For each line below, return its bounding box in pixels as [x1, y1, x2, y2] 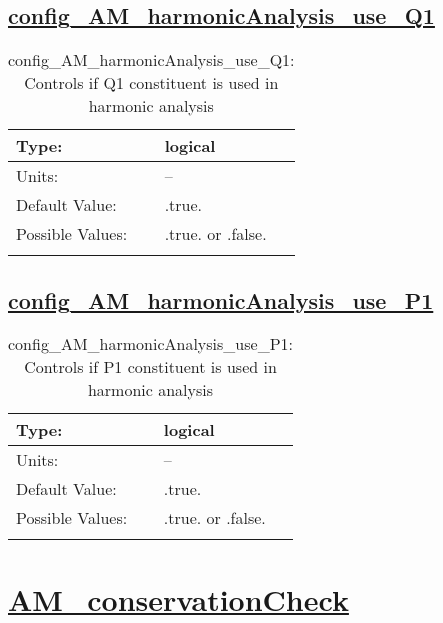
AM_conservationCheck [8, 578, 349, 619]
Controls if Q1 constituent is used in [24, 71, 279, 95]
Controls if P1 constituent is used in [24, 355, 277, 379]
